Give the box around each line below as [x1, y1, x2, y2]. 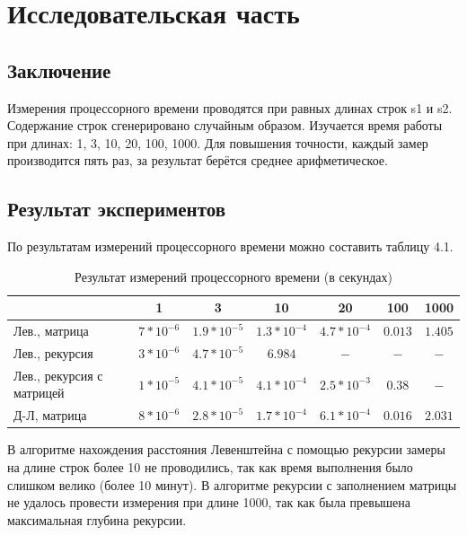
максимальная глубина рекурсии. [7, 510, 187, 529]
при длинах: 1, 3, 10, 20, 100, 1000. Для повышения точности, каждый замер [7, 133, 428, 152]
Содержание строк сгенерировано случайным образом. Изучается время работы [7, 116, 443, 135]
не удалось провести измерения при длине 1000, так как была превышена [7, 493, 411, 512]
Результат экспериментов [7, 195, 226, 223]
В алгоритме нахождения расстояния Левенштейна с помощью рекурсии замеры [7, 440, 445, 459]
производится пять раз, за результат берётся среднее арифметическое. [7, 151, 388, 170]
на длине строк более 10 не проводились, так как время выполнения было [7, 458, 413, 476]
